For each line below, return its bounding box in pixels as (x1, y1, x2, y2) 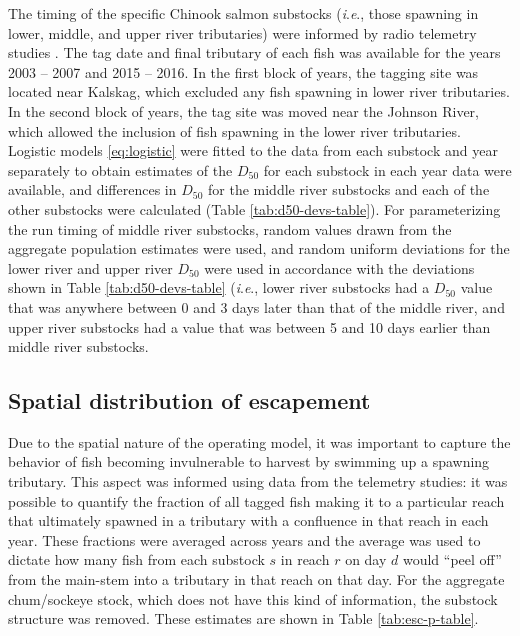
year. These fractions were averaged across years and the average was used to (8, 529, 481, 550)
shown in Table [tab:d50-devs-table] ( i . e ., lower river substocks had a (8, 277, 430, 298)
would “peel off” (402, 549, 502, 570)
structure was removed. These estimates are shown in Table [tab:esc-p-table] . (8, 608, 479, 629)
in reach (280, 549, 330, 570)
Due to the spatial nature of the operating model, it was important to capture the (8, 431, 511, 452)
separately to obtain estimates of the (8, 159, 233, 180)
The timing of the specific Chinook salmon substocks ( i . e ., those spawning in (8, 3, 479, 23)
